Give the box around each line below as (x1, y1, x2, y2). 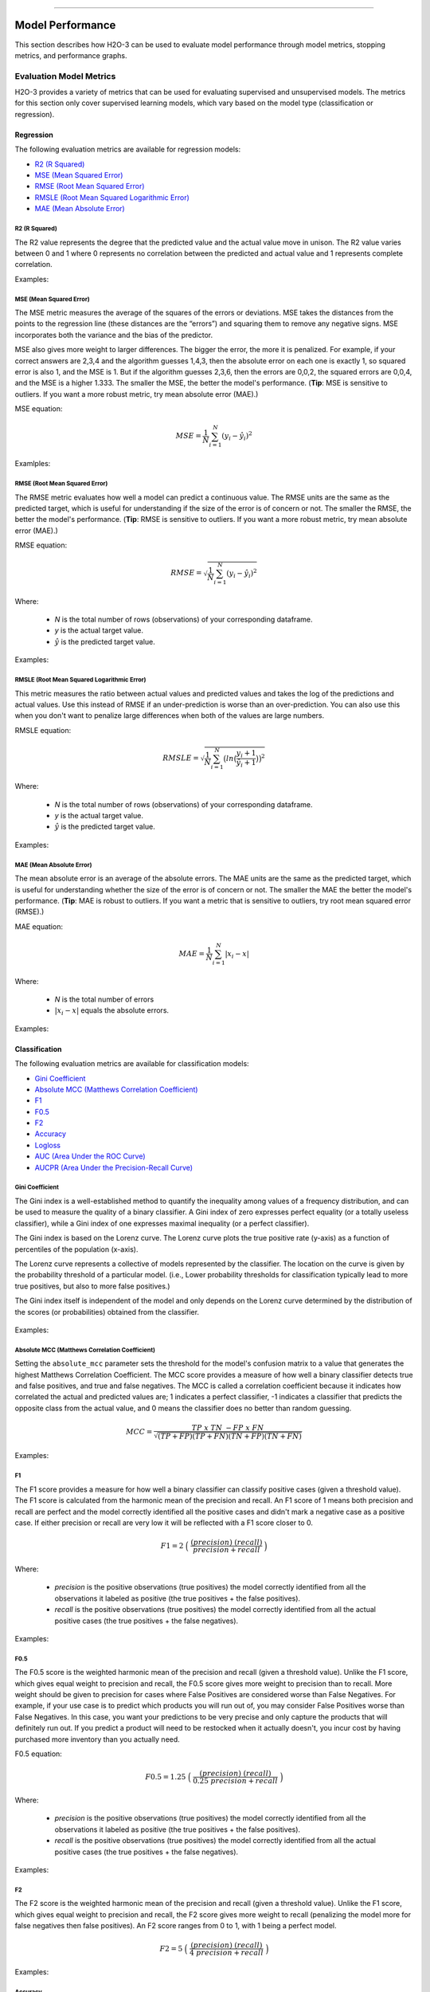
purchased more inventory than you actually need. (14, 1734, 181, 1744)
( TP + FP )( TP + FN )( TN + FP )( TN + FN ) (158, 1431, 302, 1441)
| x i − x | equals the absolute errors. (54, 1006, 170, 1018)
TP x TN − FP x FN (191, 1423, 264, 1433)
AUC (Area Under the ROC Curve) (34, 1151, 147, 1161)
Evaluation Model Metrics (14, 70, 116, 81)
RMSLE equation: (14, 725, 72, 735)
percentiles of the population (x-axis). (14, 1244, 139, 1254)
